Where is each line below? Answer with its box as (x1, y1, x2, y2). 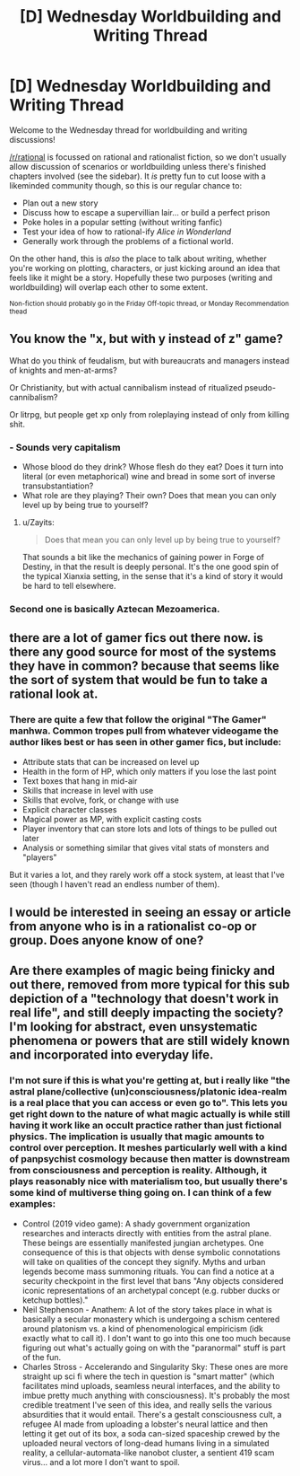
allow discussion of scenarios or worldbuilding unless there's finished (9, 161, 267, 171)
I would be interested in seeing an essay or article (9, 905, 292, 920)
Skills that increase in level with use (21, 785, 154, 795)
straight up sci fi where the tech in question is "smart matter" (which (21, 1371, 275, 1382)
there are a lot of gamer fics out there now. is (9, 630, 264, 646)
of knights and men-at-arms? (9, 365, 118, 375)
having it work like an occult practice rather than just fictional (9, 1120, 282, 1132)
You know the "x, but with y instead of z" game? (9, 331, 284, 347)
